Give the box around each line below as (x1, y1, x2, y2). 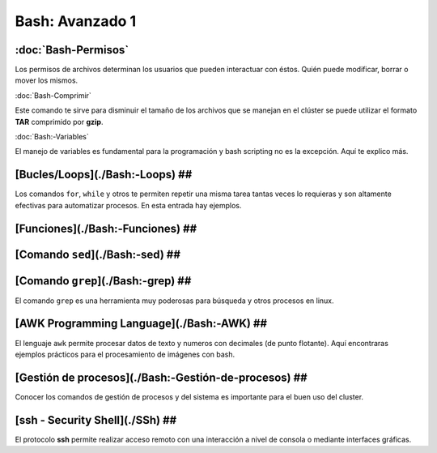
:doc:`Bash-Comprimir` (15, 90, 92, 100)
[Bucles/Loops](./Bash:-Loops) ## (15, 168, 193, 182)
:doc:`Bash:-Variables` (15, 132, 89, 142)
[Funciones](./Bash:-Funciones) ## (15, 221, 197, 235)
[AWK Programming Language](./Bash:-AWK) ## (15, 317, 267, 331)
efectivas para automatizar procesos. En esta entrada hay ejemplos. (15, 200, 242, 210)
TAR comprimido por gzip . (15, 117, 104, 126)
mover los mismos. (15, 75, 78, 85)
